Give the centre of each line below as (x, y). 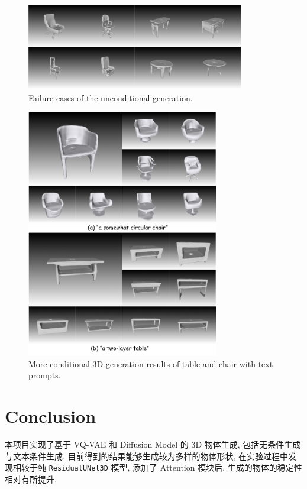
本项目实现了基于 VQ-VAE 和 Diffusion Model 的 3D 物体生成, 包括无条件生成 (153, 444)
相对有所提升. (31, 479)
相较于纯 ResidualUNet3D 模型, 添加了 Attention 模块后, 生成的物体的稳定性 (157, 467)
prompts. (45, 375)
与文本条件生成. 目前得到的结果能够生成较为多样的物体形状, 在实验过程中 (147, 456)
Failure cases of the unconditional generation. (111, 98)
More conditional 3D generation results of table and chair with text (151, 363)
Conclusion (51, 416)
